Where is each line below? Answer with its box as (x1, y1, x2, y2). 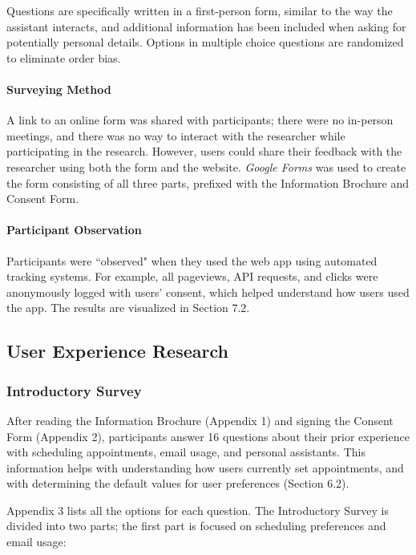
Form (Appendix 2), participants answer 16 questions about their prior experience (6, 427, 410, 444)
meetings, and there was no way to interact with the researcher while (6, 127, 345, 144)
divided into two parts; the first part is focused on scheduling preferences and (6, 517, 386, 534)
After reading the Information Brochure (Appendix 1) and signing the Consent (6, 411, 394, 428)
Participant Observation (6, 221, 142, 238)
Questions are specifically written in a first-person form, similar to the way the (6, 2, 393, 18)
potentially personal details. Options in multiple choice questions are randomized (6, 34, 404, 51)
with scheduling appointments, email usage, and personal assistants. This (6, 444, 366, 460)
